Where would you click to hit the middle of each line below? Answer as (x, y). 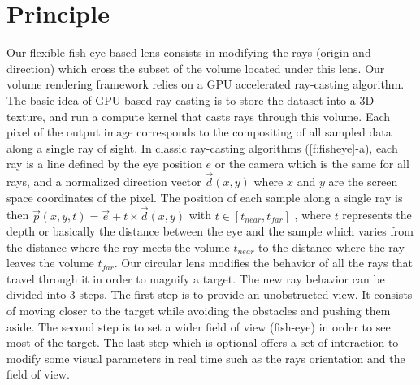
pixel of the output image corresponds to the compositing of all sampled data (199, 132)
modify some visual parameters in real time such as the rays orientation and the (206, 358)
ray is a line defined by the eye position (104, 164)
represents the (377, 215)
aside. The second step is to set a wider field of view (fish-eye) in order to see (199, 326)
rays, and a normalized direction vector (104, 182)
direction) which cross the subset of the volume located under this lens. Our (196, 68)
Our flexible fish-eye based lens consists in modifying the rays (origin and (189, 52)
